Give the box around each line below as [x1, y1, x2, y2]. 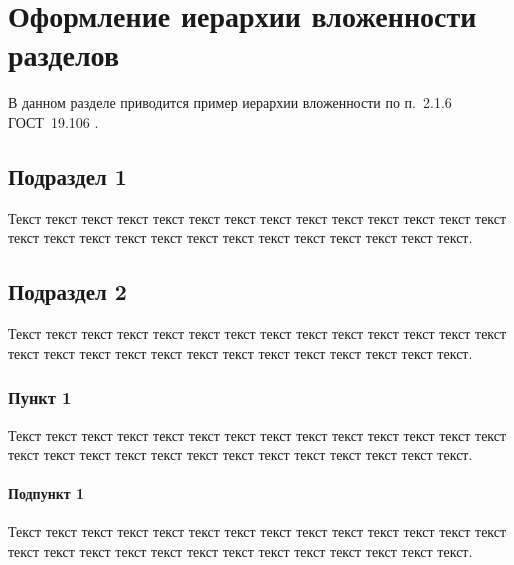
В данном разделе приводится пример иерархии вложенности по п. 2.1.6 [8, 92, 452, 113]
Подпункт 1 [8, 483, 85, 504]
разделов [8, 34, 120, 75]
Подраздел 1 [8, 160, 127, 191]
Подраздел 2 [8, 276, 127, 307]
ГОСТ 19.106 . [8, 111, 99, 132]
